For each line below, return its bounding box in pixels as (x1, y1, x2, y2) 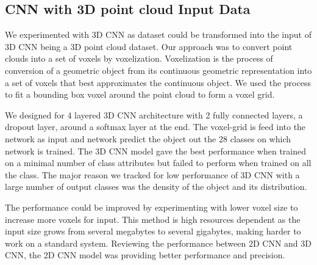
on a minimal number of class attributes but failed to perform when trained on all (5, 156, 312, 169)
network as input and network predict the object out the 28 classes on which (5, 132, 291, 145)
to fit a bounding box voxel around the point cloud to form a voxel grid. (5, 88, 275, 101)
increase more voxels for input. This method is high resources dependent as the (5, 212, 301, 225)
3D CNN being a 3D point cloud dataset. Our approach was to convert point (5, 40, 293, 53)
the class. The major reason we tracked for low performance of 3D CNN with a (5, 168, 300, 181)
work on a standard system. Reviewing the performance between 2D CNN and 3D (5, 236, 312, 249)
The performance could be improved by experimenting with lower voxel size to (5, 200, 298, 213)
